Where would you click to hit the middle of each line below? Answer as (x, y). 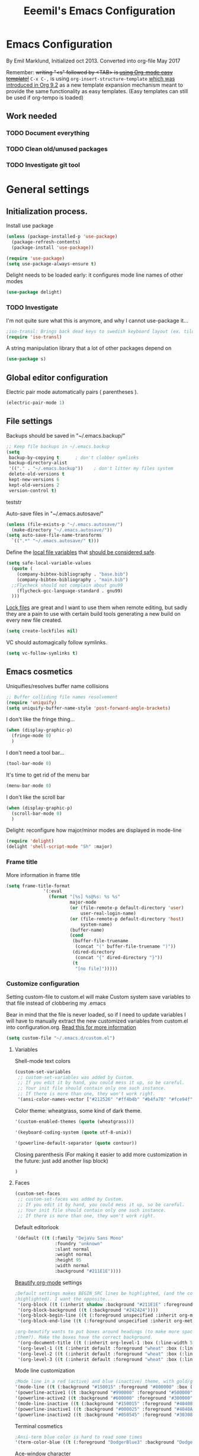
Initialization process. (47, 211)
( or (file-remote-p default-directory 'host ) (127, 919)
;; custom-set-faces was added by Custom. (71, 1199)
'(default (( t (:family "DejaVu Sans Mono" (69, 1238)
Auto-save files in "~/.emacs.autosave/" (55, 513)
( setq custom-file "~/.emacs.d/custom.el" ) (61, 1038)
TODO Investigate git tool (43, 165)
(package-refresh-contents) (46, 242)
